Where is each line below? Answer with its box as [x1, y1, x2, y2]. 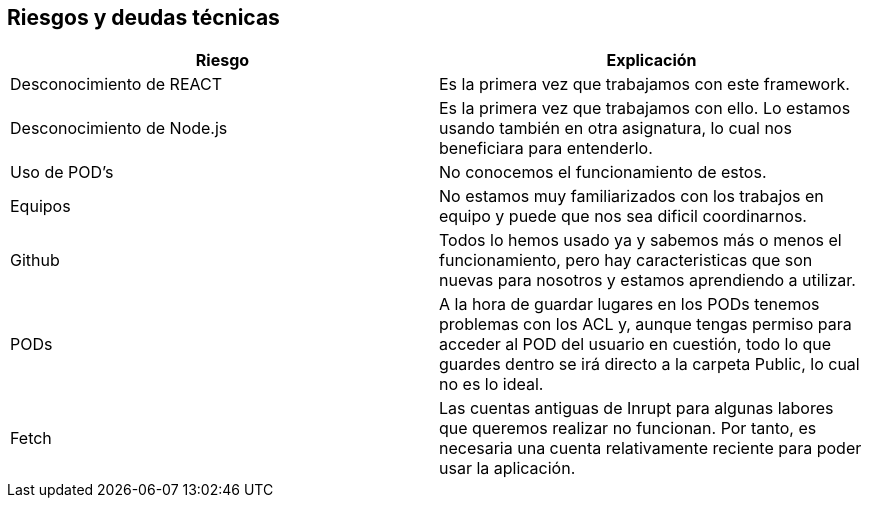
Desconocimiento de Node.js [10, 118, 228, 139]
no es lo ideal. [439, 374, 544, 395]
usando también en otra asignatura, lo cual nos [439, 118, 792, 139]
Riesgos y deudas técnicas [7, 5, 280, 30]
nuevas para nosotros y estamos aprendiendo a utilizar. [439, 270, 856, 291]
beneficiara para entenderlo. [439, 138, 653, 159]
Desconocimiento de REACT [10, 74, 223, 95]
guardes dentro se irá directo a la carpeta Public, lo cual [439, 354, 860, 375]
